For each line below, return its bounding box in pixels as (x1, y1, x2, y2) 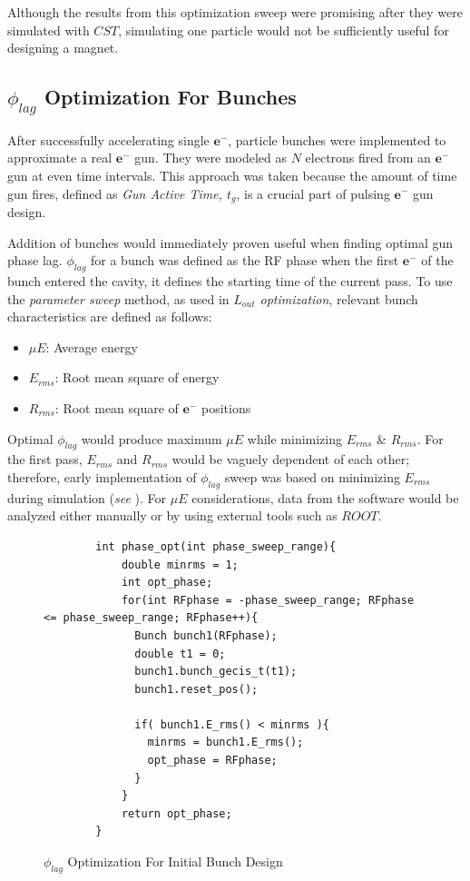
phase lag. (7, 251, 63, 270)
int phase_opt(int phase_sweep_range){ (95, 539, 337, 553)
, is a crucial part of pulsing (236, 183, 390, 203)
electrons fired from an (305, 148, 431, 167)
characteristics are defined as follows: (7, 307, 212, 326)
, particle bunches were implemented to (228, 130, 446, 149)
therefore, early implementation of (7, 467, 197, 486)
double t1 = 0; (134, 647, 226, 660)
